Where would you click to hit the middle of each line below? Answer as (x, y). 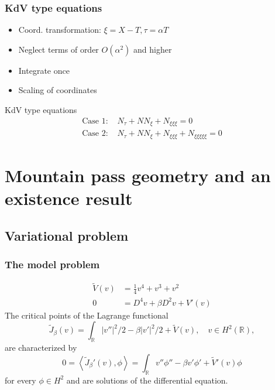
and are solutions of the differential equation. (147, 380)
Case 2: (95, 134)
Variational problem (67, 235)
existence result (69, 198)
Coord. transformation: (60, 30)
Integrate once (44, 70)
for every (20, 380)
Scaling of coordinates (58, 90)
